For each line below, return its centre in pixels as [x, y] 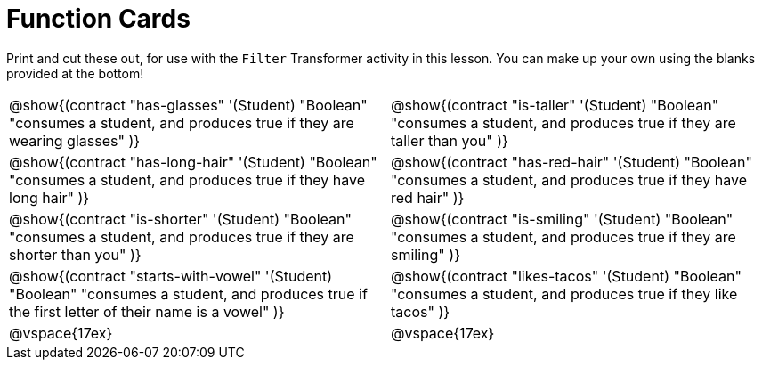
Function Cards [98, 19]
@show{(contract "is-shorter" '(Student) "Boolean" [180, 219]
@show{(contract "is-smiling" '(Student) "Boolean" [562, 219]
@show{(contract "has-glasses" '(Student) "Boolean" [188, 105]
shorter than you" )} [75, 254]
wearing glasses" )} [75, 140]
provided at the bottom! [75, 73]
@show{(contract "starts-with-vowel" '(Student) [171, 276]
